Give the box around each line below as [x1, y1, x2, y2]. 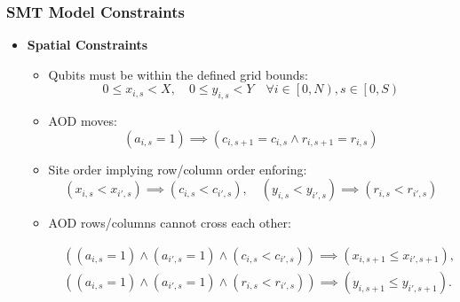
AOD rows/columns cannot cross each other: [48, 213, 291, 232]
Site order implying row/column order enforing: [48, 159, 307, 178]
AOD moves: [48, 112, 117, 130]
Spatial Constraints [27, 35, 148, 54]
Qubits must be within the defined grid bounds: [48, 65, 308, 83]
